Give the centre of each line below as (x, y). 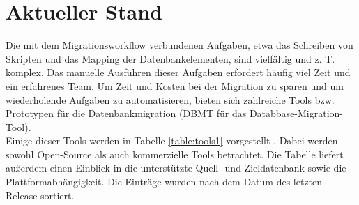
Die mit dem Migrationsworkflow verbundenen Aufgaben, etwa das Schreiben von (179, 45)
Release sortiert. (40, 195)
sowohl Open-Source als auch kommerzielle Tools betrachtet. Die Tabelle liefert (175, 154)
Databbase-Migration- (296, 113)
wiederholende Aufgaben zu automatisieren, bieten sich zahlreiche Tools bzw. (170, 99)
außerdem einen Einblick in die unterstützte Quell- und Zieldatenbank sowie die (176, 168)
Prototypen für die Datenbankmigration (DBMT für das (126, 113)
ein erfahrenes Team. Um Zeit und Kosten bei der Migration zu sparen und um (175, 85)
